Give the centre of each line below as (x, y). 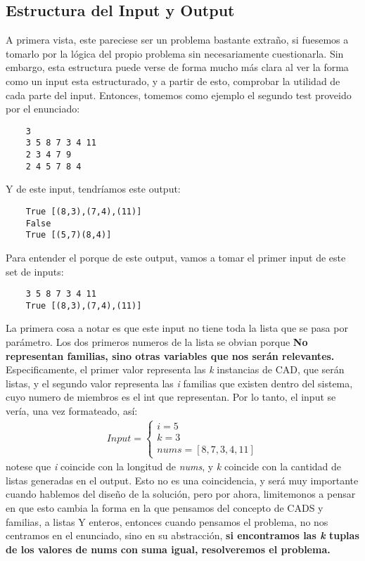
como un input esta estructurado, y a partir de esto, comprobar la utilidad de (173, 80)
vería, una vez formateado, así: (72, 411)
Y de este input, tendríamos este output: (93, 189)
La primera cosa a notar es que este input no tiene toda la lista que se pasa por (177, 328)
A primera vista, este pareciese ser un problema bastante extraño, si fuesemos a (177, 40)
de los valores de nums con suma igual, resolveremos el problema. (168, 549)
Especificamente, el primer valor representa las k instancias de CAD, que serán (175, 369)
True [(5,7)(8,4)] (69, 235)
